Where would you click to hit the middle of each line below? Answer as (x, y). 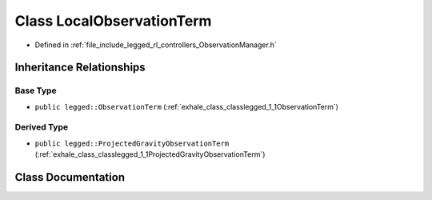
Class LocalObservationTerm (113, 21)
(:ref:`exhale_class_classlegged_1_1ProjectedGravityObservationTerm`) (150, 154)
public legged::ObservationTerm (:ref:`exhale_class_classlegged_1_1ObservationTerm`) (187, 106)
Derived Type (41, 127)
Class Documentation (70, 177)
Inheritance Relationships (80, 68)
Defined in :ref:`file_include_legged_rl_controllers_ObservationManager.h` (156, 45)
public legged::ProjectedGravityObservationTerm (132, 143)
